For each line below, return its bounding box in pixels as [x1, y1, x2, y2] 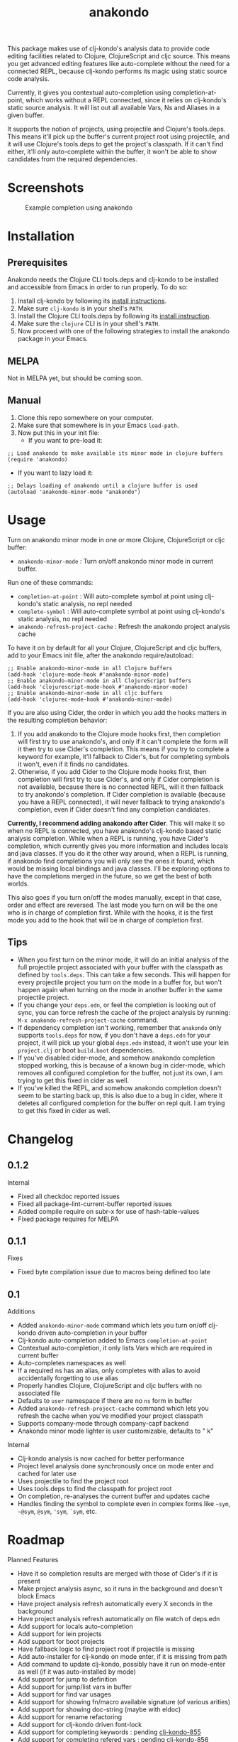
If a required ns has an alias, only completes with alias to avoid [17, 1366, 200, 1375]
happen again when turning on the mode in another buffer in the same [17, 985, 223, 994]
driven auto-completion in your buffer [38, 1328, 147, 1337]
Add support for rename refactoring [17, 1713, 123, 1721]
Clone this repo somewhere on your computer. [17, 413, 154, 421]
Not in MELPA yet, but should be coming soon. [7, 374, 143, 382]
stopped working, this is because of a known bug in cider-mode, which [17, 1060, 225, 1070]
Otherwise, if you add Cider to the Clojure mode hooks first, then [17, 767, 207, 775]
